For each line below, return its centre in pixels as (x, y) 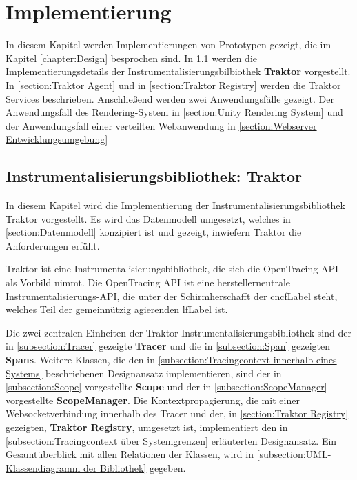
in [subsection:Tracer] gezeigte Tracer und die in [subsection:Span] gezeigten (168, 346)
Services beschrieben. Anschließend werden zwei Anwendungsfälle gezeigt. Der (170, 98)
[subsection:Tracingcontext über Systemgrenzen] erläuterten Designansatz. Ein (171, 440)
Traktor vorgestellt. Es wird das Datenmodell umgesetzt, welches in (148, 218)
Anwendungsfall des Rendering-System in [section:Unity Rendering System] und (174, 112)
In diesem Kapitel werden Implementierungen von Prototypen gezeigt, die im (169, 44)
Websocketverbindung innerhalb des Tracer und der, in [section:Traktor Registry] (177, 413)
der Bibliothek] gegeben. (134, 467)
